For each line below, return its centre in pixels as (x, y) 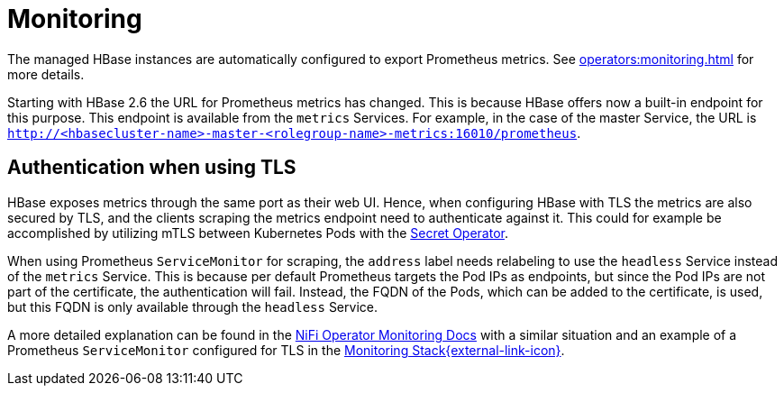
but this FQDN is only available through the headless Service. (192, 306)
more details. (46, 74)
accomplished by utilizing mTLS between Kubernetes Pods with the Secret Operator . (258, 233)
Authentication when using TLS (152, 168)
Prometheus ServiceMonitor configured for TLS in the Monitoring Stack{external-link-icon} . (286, 350)
